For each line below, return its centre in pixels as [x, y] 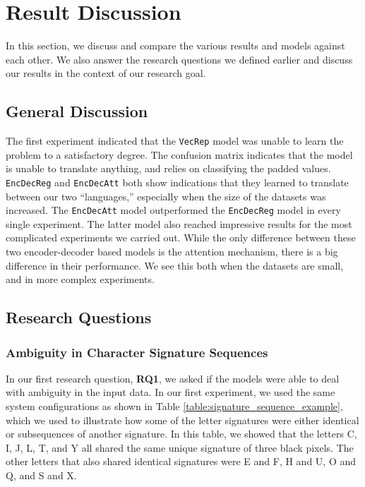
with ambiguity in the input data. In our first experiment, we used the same [170, 392]
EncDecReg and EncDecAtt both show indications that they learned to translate [177, 182]
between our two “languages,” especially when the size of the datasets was [166, 196]
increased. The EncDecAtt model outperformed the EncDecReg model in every [173, 210]
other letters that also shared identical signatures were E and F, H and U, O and [181, 461]
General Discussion [77, 111]
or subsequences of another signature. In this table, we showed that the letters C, [181, 434]
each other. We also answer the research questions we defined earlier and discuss [179, 59]
